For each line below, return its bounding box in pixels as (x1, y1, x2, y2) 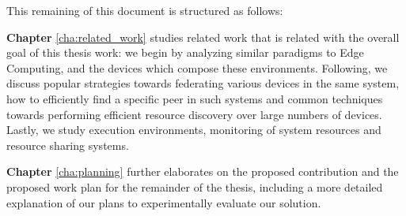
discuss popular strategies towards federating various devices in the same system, (6, 75, 400, 91)
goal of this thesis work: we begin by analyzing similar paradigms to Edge (6, 44, 364, 61)
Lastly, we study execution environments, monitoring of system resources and (6, 121, 381, 138)
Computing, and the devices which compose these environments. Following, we (6, 59, 388, 76)
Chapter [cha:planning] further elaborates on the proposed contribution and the (6, 163, 399, 180)
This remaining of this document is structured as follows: (6, 2, 283, 18)
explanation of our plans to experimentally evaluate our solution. (6, 194, 321, 210)
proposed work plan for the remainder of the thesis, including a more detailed (6, 178, 383, 195)
